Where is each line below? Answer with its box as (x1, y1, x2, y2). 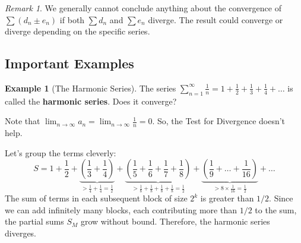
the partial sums (5, 215, 64, 228)
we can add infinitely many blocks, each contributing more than (5, 203, 237, 216)
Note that (5, 115, 40, 127)
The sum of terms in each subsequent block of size (5, 192, 188, 204)
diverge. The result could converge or (148, 13, 283, 26)
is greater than (200, 192, 254, 204)
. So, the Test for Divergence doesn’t (152, 115, 286, 127)
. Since (269, 192, 293, 204)
